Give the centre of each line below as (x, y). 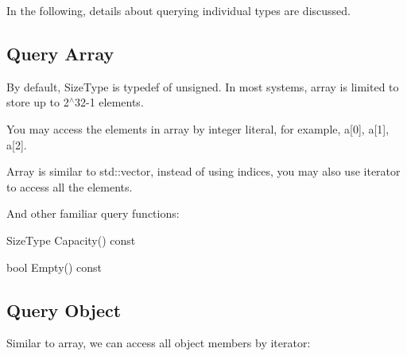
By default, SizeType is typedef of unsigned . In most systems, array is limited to (203, 86)
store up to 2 (38, 102)
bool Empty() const (54, 267)
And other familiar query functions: (93, 213)
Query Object (64, 310)
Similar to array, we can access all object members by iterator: (159, 343)
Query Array (60, 53)
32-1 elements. (109, 102)
